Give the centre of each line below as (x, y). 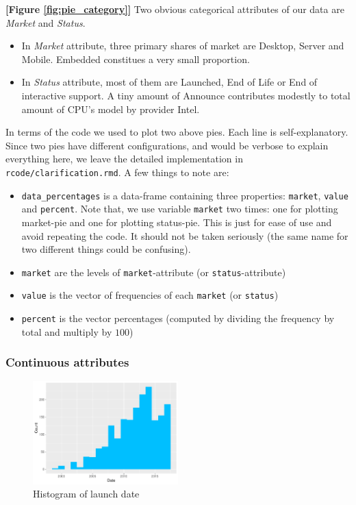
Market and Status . (46, 22)
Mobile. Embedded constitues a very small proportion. (136, 59)
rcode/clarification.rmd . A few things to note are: (117, 172)
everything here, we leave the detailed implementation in (124, 159)
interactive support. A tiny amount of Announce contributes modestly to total (186, 95)
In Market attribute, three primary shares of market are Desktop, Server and (183, 46)
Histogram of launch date (86, 494)
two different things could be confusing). (106, 249)
